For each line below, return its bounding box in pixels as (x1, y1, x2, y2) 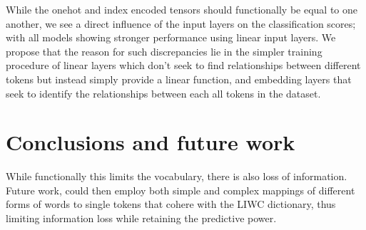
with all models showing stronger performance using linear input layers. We (6, 30, 336, 45)
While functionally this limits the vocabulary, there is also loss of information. (6, 169, 347, 184)
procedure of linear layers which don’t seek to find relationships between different (6, 58, 361, 73)
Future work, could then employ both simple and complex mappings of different (6, 182, 355, 197)
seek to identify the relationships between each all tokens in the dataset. (6, 85, 321, 100)
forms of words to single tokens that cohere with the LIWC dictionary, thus (6, 197, 336, 211)
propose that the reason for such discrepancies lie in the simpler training (6, 43, 322, 58)
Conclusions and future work (6, 127, 295, 157)
